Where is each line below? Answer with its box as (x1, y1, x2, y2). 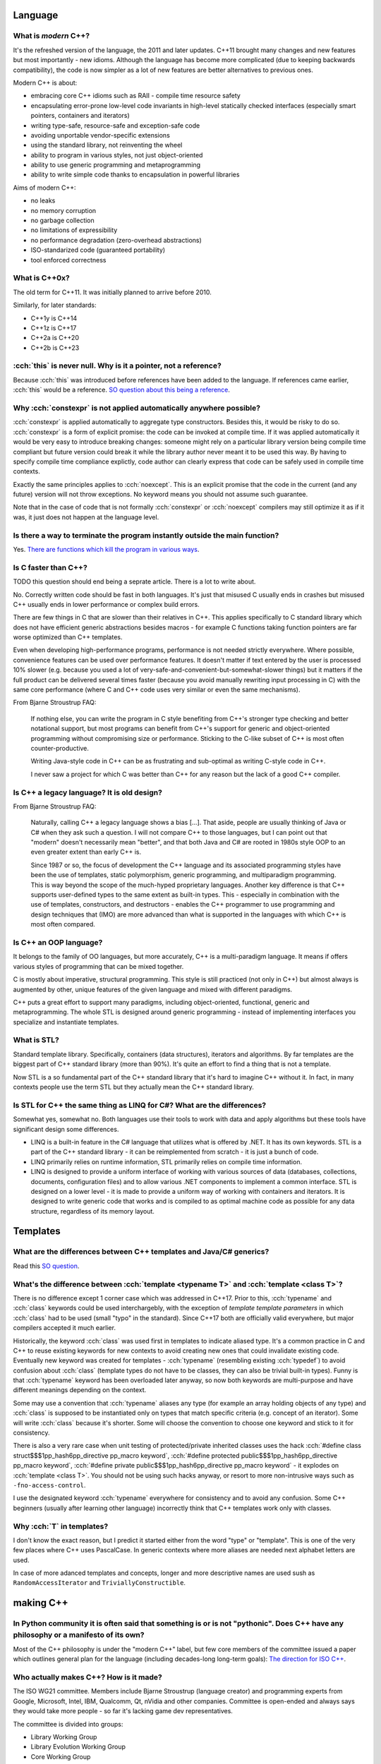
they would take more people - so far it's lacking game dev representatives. (13, 1707, 233, 1715)
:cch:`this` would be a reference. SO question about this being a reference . (13, 385, 231, 394)
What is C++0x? (13, 273, 70, 283)
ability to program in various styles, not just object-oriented (30, 150, 203, 159)
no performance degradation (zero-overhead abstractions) (30, 236, 202, 244)
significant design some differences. (13, 1125, 119, 1133)
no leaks (30, 196, 56, 205)
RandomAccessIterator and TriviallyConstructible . (13, 1578, 186, 1587)
